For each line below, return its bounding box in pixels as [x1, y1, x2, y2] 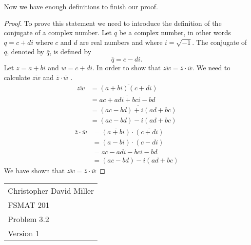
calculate [4, 72, 30, 82]
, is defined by [49, 46, 92, 57]
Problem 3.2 [8, 213, 49, 225]
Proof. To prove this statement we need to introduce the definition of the [4, 18, 222, 28]
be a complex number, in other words [119, 27, 231, 38]
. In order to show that [92, 62, 161, 72]
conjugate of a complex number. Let [4, 27, 112, 38]
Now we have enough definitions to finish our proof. [4, 1, 158, 11]
